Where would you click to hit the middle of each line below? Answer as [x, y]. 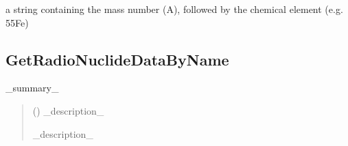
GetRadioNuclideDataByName [117, 59]
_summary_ [32, 88]
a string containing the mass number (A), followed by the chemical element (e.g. [174, 9]
